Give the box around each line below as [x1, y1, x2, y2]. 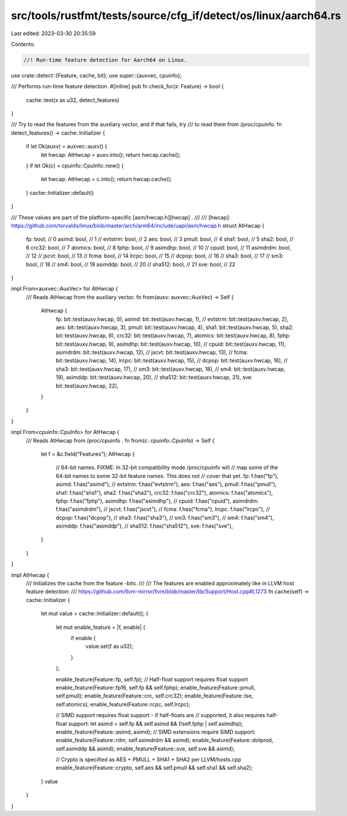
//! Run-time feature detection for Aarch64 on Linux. [23, 57, 187, 63]
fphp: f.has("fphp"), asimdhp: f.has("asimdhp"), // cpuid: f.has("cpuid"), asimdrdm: [55, 497, 259, 504]
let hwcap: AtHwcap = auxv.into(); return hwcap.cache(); [41, 151, 181, 158]
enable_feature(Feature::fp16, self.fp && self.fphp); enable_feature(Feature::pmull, [55, 684, 256, 691]
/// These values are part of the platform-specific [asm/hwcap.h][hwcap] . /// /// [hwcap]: [11, 213, 231, 221]
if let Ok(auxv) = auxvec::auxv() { [26, 143, 107, 150]
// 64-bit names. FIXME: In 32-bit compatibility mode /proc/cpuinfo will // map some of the [55, 464, 278, 471]
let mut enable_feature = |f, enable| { [55, 623, 146, 631]
